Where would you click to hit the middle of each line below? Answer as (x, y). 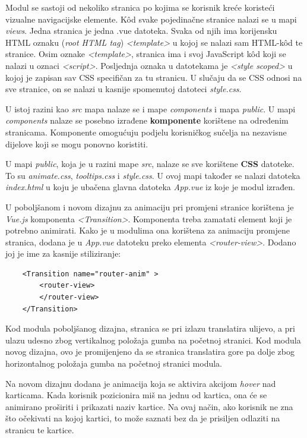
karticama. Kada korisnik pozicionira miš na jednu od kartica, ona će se (136, 395)
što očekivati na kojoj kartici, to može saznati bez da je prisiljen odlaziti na (143, 418)
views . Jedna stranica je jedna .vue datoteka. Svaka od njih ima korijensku (141, 31)
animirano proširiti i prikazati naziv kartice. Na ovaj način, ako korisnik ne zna (149, 406)
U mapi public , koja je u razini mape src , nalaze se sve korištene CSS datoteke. (150, 164)
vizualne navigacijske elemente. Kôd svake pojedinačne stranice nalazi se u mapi (151, 19)
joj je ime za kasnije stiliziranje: (63, 253)
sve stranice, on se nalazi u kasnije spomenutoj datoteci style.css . (124, 89)
